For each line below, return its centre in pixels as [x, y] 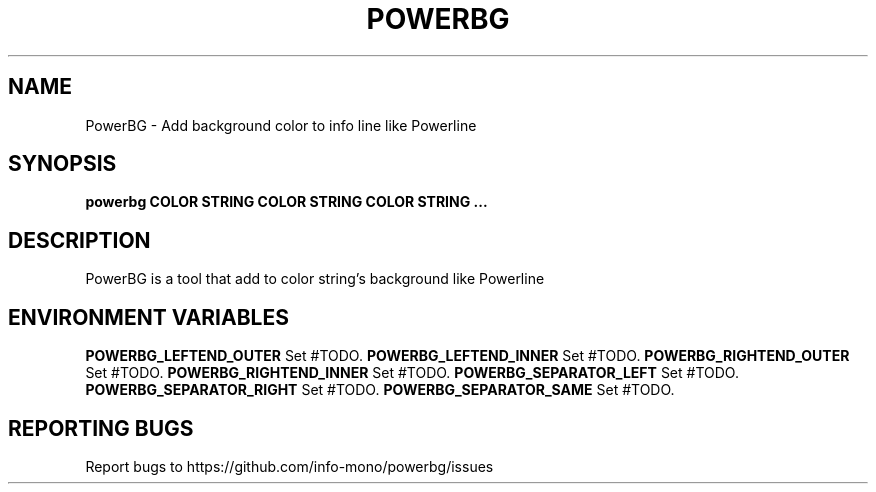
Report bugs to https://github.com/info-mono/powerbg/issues [289, 466]
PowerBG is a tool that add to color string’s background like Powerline [315, 279]
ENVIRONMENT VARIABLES [148, 317]
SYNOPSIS [62, 164]
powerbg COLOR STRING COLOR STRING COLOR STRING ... [286, 202]
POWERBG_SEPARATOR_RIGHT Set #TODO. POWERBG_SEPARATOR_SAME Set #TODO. [380, 390]
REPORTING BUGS [101, 428]
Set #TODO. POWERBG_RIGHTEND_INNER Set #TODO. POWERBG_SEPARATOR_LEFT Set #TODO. [412, 373]
